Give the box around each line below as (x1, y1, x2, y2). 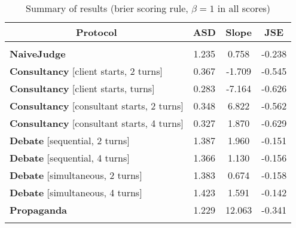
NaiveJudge (10, 47, 66, 60)
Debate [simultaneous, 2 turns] (10, 168, 142, 182)
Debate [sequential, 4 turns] (10, 151, 130, 165)
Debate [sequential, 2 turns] (10, 133, 130, 147)
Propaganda (10, 203, 68, 217)
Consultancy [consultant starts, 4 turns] (10, 116, 184, 130)
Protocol (75, 25, 117, 39)
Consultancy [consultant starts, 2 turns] (10, 99, 184, 113)
